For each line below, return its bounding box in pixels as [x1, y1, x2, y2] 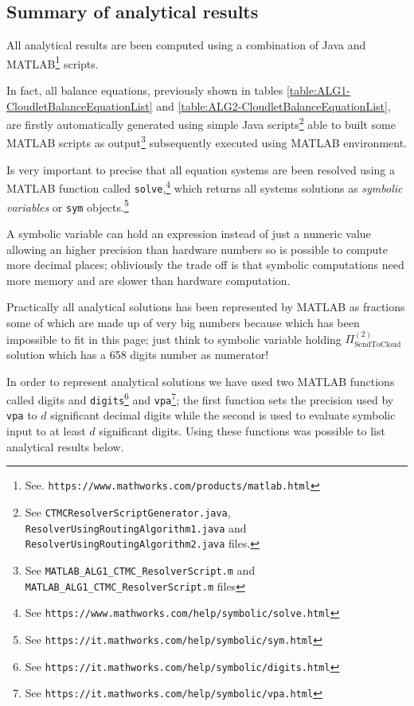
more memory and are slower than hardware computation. [6, 271, 291, 288]
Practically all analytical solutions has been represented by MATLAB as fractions [6, 298, 405, 315]
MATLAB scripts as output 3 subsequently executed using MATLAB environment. [6, 132, 408, 151]
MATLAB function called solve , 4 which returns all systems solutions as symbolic [6, 177, 403, 196]
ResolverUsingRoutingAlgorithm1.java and [25, 519, 247, 536]
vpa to [6, 407, 37, 423]
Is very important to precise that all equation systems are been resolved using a [6, 161, 395, 177]
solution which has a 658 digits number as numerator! [6, 345, 269, 362]
